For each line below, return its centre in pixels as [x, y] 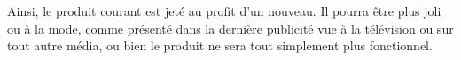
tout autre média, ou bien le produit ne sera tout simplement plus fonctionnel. [220, 45]
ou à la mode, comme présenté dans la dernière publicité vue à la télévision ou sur [230, 28]
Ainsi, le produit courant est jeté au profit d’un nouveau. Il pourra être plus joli [224, 11]
